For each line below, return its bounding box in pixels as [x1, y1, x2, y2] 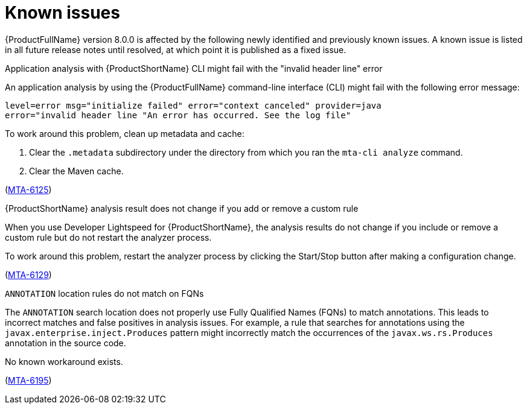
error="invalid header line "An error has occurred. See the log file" [5, 110, 351, 120]
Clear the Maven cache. [29, 165, 124, 176]
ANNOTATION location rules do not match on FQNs [5, 288, 204, 299]
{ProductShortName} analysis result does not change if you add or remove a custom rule [5, 203, 359, 214]
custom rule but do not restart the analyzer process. [5, 232, 212, 243]
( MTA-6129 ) [5, 269, 52, 280]
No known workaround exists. [5, 356, 123, 367]
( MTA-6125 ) [5, 184, 52, 195]
